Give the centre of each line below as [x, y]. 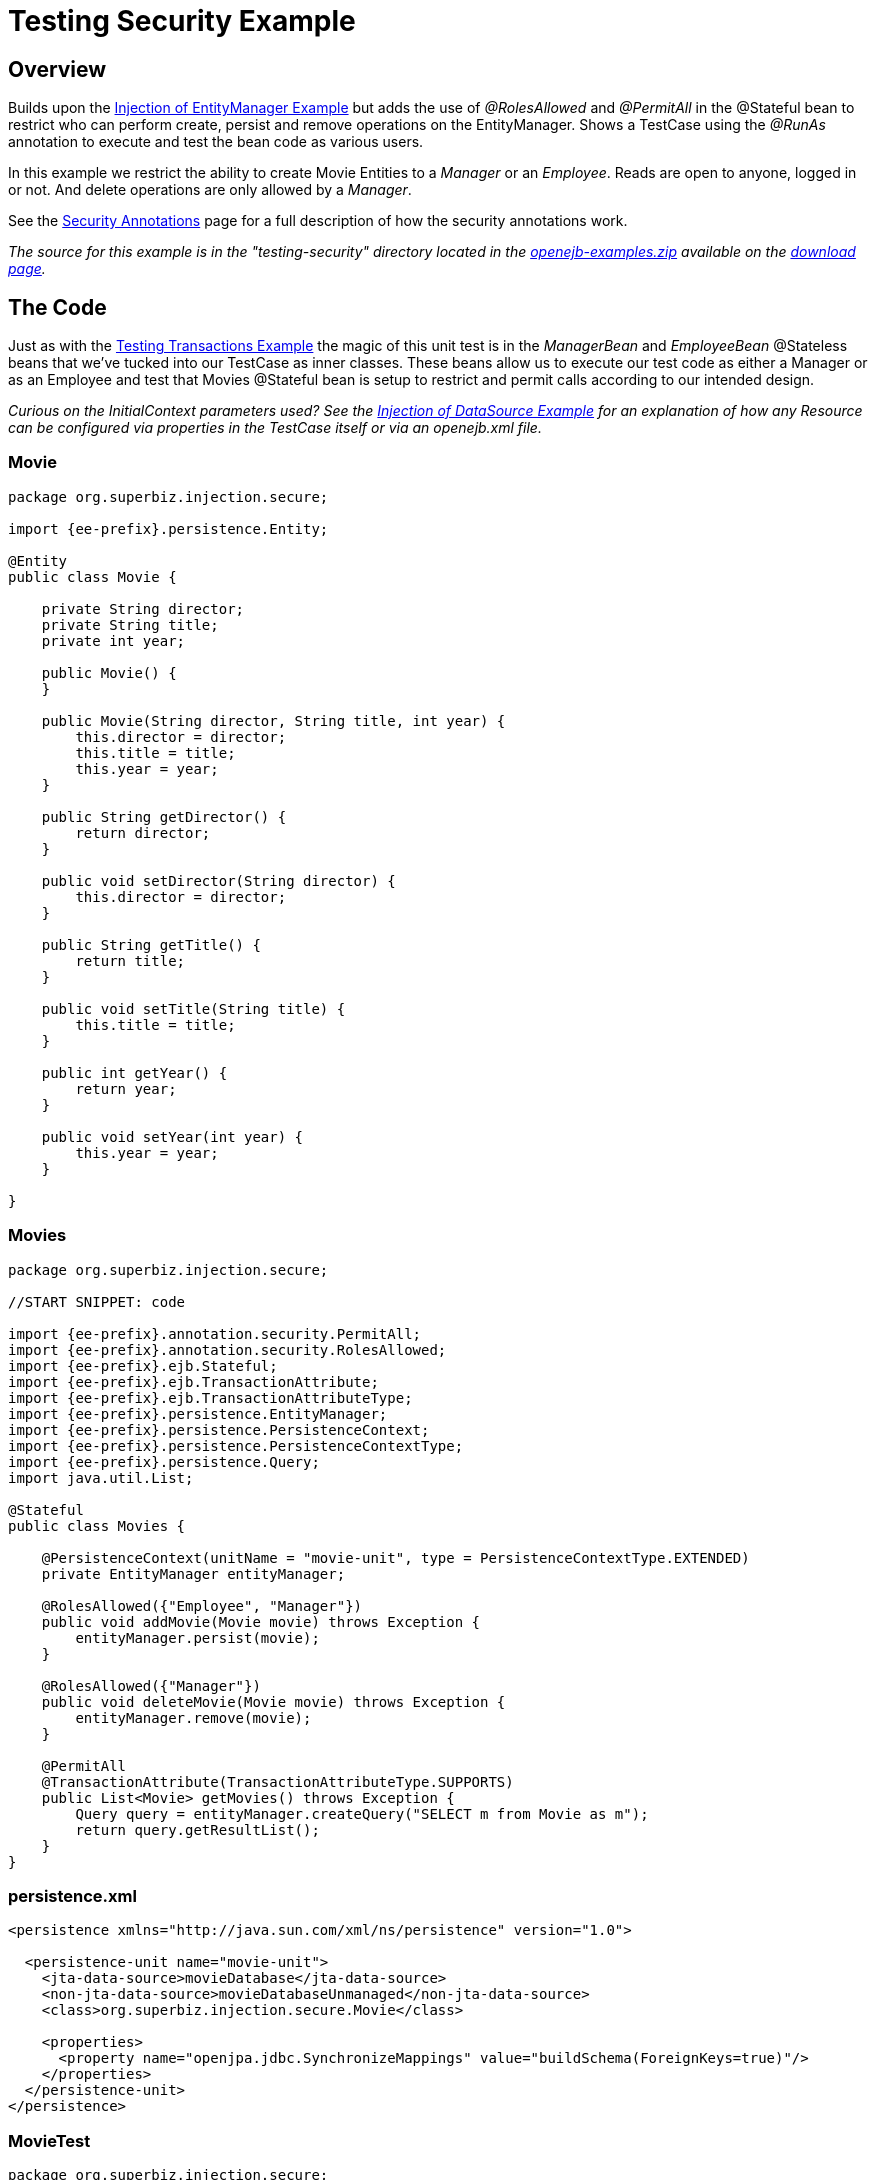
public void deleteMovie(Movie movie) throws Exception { [273, 1701]
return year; [126, 1088]
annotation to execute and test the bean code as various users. [216, 142]
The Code [57, 307]
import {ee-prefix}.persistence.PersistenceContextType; [236, 1445]
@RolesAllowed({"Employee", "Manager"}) [202, 1605]
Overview [57, 69]
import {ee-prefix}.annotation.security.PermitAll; [215, 1333]
